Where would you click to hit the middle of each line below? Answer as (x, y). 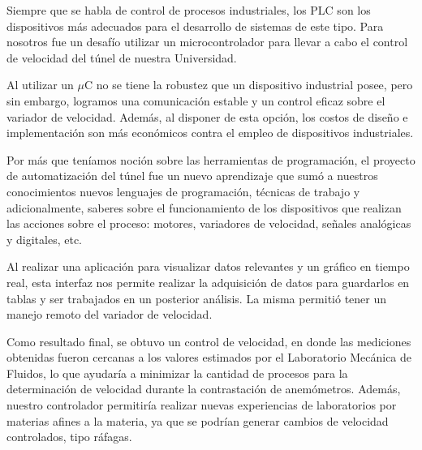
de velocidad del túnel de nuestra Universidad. (122, 57)
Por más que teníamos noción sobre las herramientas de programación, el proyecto (211, 159)
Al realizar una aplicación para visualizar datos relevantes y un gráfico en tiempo (208, 266)
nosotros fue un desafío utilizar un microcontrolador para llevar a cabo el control (207, 42)
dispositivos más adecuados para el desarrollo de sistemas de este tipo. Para (195, 26)
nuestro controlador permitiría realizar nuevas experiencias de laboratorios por (202, 405)
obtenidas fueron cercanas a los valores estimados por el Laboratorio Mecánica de (209, 357)
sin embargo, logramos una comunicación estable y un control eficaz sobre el (196, 100)
